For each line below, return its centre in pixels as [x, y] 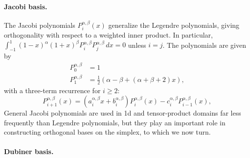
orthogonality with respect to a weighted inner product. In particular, [108, 35]
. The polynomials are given [204, 45]
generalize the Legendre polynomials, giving [174, 25]
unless [137, 45]
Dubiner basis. [29, 151]
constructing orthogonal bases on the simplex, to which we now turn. [107, 132]
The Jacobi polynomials [40, 25]
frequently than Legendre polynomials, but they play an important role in [115, 122]
